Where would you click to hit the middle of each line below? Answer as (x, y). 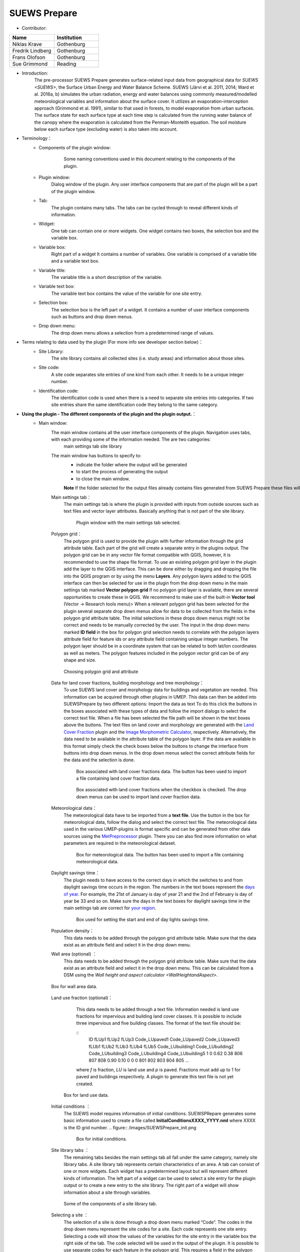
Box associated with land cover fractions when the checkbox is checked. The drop (161, 790)
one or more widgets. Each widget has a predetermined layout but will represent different (155, 1171)
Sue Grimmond (30, 64)
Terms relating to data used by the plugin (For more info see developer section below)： (112, 342)
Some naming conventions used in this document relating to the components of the (149, 159)
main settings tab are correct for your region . (110, 908)
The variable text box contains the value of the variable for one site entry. (127, 293)
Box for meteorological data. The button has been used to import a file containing (160, 854)
